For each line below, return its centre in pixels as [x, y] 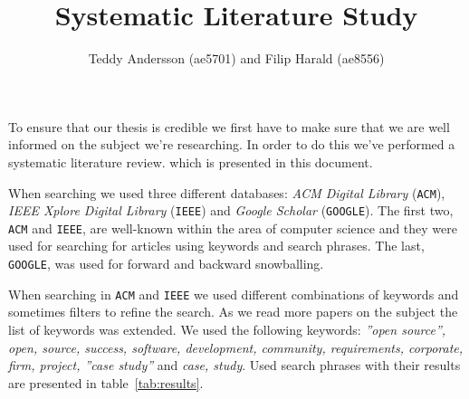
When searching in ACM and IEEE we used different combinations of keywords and [234, 294]
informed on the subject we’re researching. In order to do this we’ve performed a [232, 144]
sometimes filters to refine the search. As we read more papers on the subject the [233, 312]
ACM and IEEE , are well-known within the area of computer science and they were [233, 228]
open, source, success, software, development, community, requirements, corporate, [236, 347]
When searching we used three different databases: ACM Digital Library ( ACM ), [227, 192]
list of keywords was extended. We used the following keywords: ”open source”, [227, 329]
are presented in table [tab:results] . [106, 382]
